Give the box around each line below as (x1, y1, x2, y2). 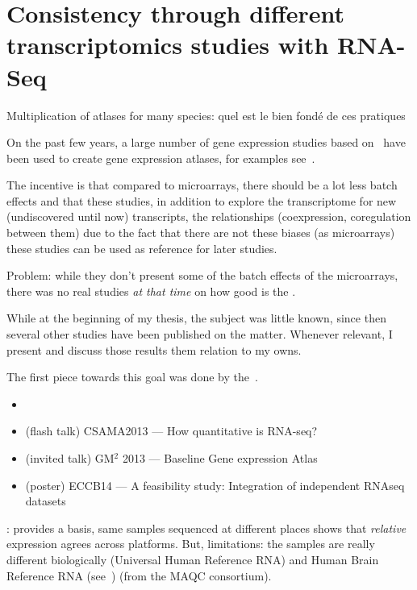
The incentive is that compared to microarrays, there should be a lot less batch (6, 177, 398, 193)
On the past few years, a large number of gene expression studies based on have (6, 134, 406, 151)
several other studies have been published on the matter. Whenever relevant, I (6, 326, 393, 343)
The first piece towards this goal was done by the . (6, 368, 258, 385)
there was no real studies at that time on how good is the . (6, 282, 296, 299)
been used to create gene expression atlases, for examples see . (6, 149, 315, 166)
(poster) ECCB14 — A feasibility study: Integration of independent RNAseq (25, 476, 405, 493)
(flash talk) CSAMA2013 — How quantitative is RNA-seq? (25, 422, 318, 439)
